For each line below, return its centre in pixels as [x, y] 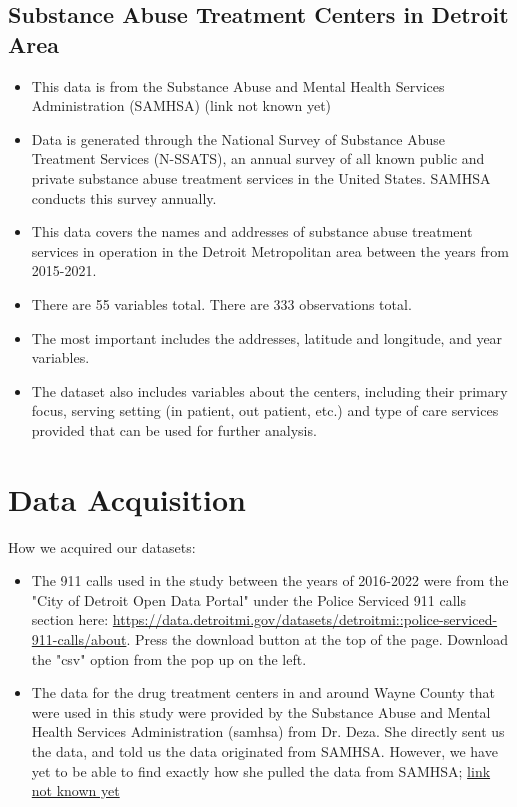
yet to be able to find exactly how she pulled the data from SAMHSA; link [261, 770]
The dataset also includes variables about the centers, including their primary [269, 390]
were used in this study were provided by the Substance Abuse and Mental [261, 711]
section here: [70, 619]
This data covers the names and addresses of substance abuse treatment [252, 231]
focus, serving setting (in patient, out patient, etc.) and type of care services [265, 410]
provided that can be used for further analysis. [174, 429]
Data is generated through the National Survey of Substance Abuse [238, 138]
